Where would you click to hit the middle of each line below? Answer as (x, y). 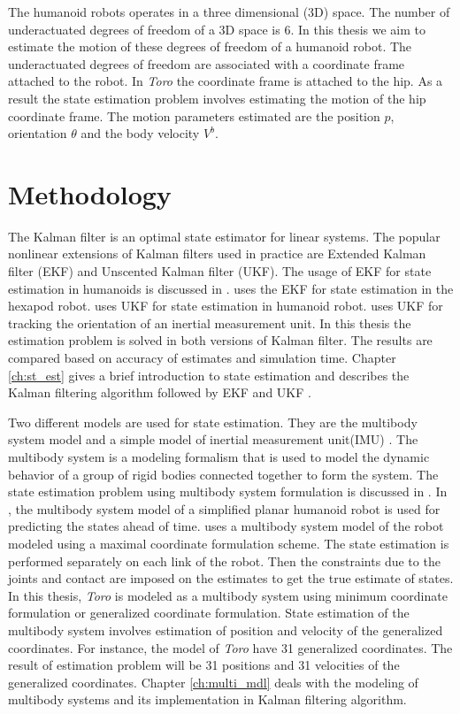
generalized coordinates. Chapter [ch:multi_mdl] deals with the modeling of (213, 682)
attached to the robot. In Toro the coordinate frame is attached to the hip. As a (226, 81)
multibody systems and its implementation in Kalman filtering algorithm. (207, 699)
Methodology (90, 193)
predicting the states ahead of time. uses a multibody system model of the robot (226, 526)
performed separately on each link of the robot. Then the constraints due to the (224, 560)
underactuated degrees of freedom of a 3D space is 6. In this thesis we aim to (217, 29)
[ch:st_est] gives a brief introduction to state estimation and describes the (209, 375)
